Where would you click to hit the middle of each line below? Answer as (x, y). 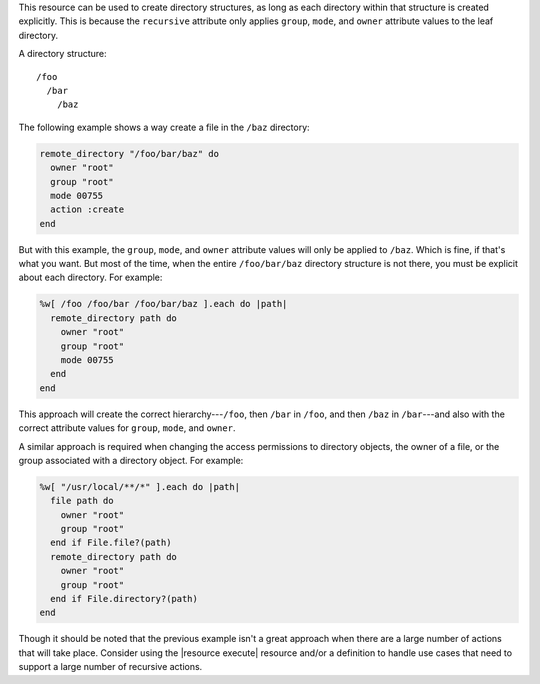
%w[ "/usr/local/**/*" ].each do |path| (139, 486)
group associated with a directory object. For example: (131, 460)
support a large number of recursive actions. (110, 667)
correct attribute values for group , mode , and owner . (127, 428)
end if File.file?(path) (111, 543)
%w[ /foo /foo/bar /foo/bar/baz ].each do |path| (163, 304)
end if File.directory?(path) (124, 599)
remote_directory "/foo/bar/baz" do (129, 153)
